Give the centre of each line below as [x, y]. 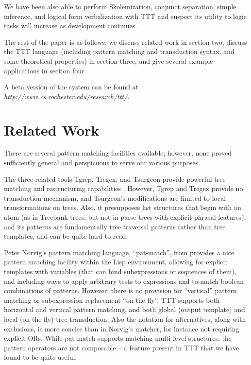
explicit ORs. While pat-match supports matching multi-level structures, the [118, 338]
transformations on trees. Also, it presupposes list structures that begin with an [123, 207]
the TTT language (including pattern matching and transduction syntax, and [119, 51]
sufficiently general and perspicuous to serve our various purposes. [102, 163]
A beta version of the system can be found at [71, 87]
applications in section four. [45, 70]
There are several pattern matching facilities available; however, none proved [118, 153]
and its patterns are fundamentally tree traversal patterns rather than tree [115, 226]
